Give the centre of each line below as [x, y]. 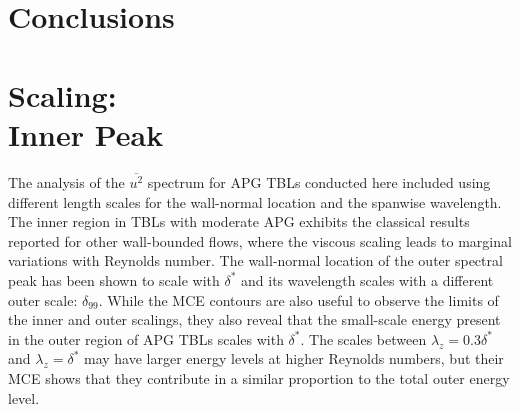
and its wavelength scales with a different [367, 279]
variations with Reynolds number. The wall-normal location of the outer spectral [255, 260]
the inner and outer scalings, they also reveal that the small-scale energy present [254, 319]
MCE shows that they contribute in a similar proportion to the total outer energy [259, 377]
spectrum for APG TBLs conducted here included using [319, 181]
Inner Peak [86, 133]
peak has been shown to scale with [114, 279]
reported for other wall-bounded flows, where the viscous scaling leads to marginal [260, 240]
